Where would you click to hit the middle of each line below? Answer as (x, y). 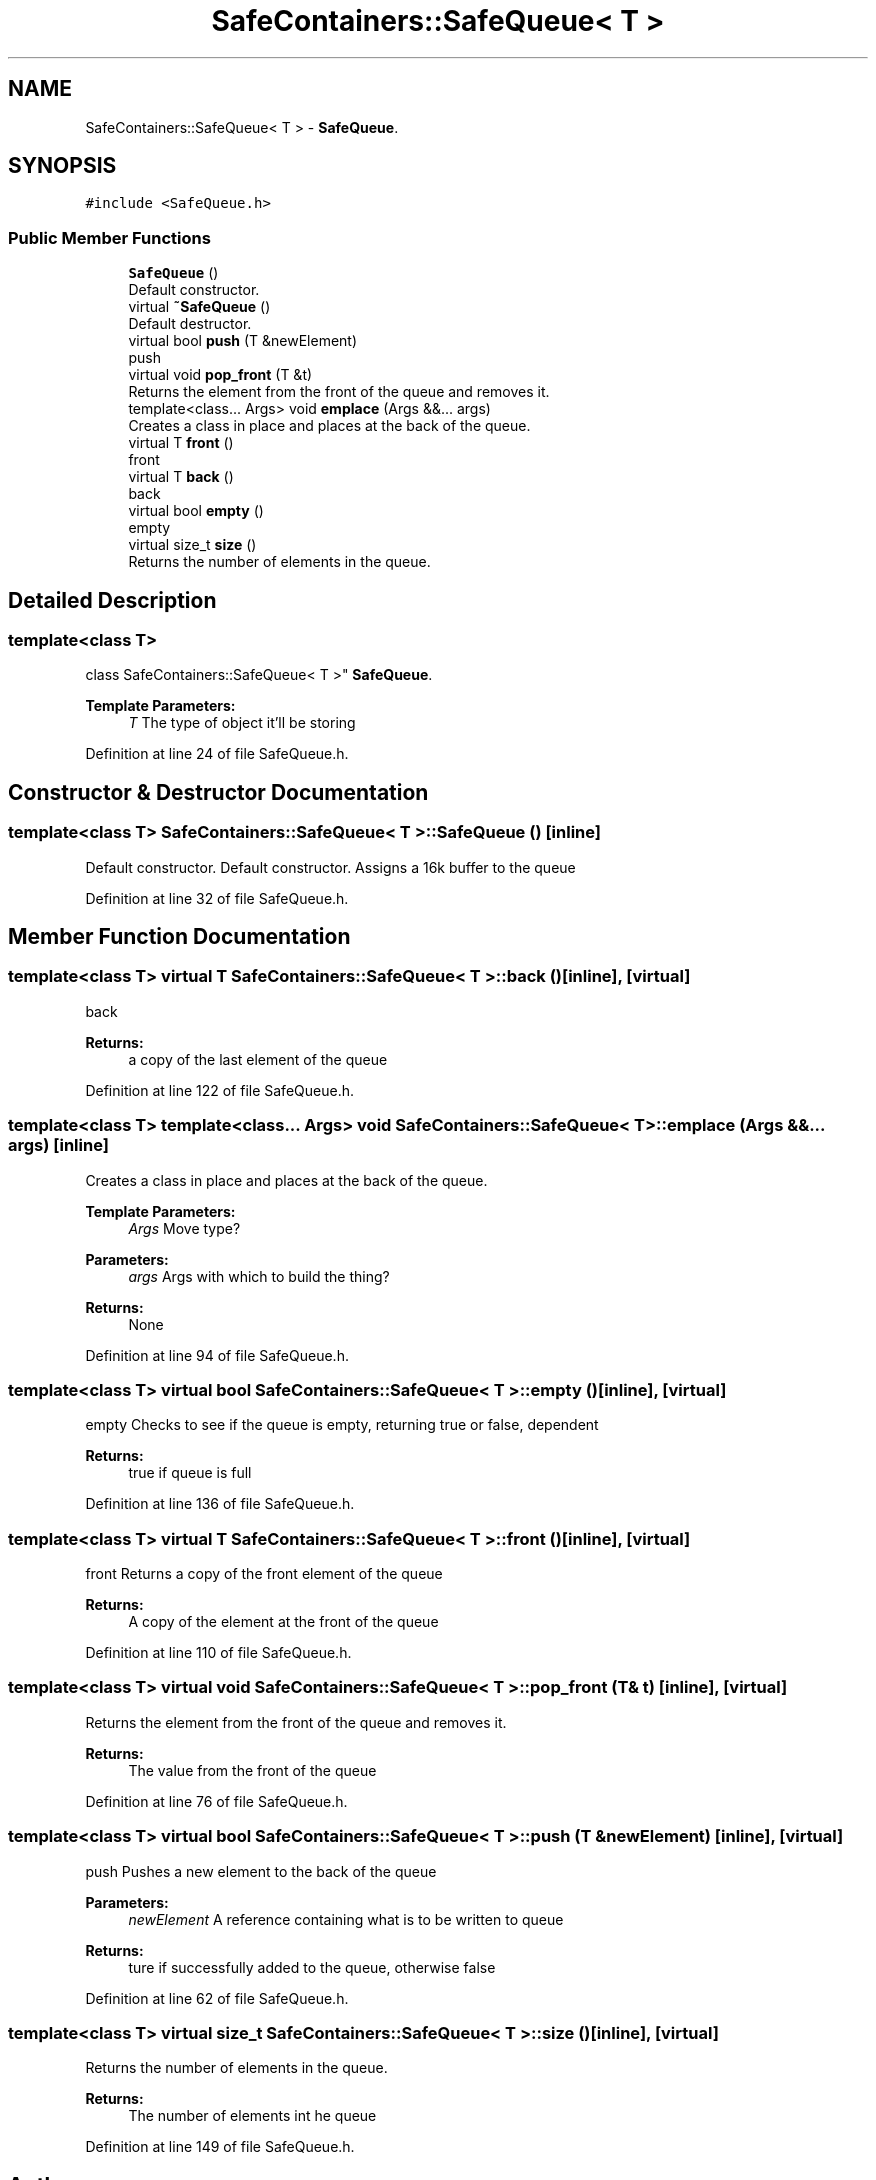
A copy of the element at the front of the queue (283, 1622)
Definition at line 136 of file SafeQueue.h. (220, 1504)
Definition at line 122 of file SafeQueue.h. (219, 1090)
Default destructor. (190, 324)
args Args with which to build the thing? (259, 1276)
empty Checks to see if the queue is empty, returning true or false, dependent (342, 1425)
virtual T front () (181, 443)
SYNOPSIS (62, 166)
